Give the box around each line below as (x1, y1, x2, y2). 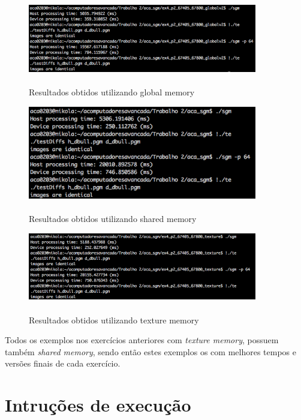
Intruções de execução (5, 392, 191, 417)
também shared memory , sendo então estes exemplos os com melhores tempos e (5, 345, 296, 358)
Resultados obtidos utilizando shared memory (29, 212, 197, 225)
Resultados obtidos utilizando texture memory (29, 313, 199, 326)
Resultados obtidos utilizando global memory (29, 86, 195, 98)
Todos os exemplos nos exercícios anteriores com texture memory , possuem (5, 334, 279, 346)
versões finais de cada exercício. (5, 357, 121, 370)
